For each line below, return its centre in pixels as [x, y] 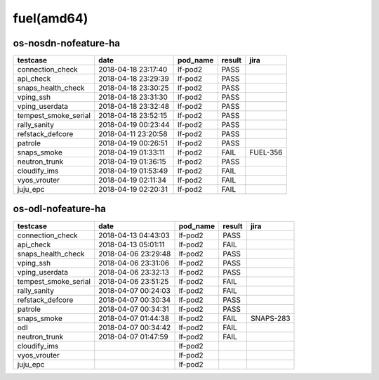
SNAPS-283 [270, 318]
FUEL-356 [266, 152]
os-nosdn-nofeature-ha [67, 43]
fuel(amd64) [51, 18]
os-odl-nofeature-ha [60, 209]
